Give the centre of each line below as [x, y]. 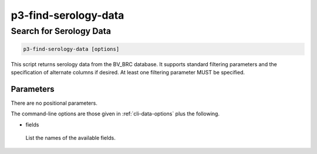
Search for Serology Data [61, 31]
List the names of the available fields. [70, 138]
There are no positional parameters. [54, 103]
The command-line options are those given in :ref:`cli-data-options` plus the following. [115, 114]
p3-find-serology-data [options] [71, 49]
